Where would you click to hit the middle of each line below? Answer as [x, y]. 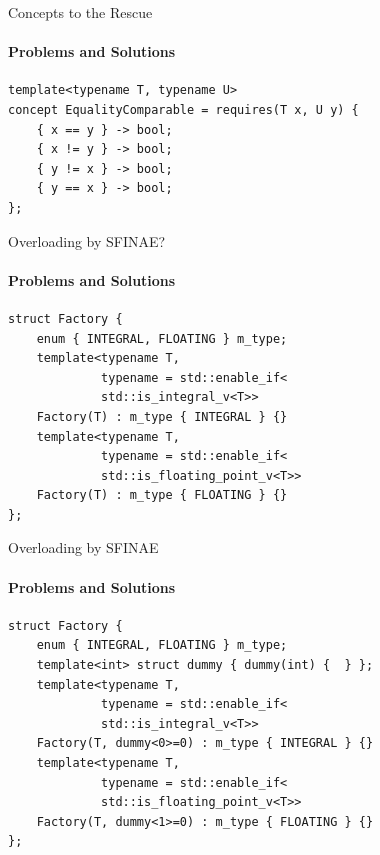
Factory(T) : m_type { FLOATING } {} [162, 495]
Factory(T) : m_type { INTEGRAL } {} [162, 416]
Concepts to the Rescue [80, 12]
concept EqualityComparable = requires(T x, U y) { [183, 109]
